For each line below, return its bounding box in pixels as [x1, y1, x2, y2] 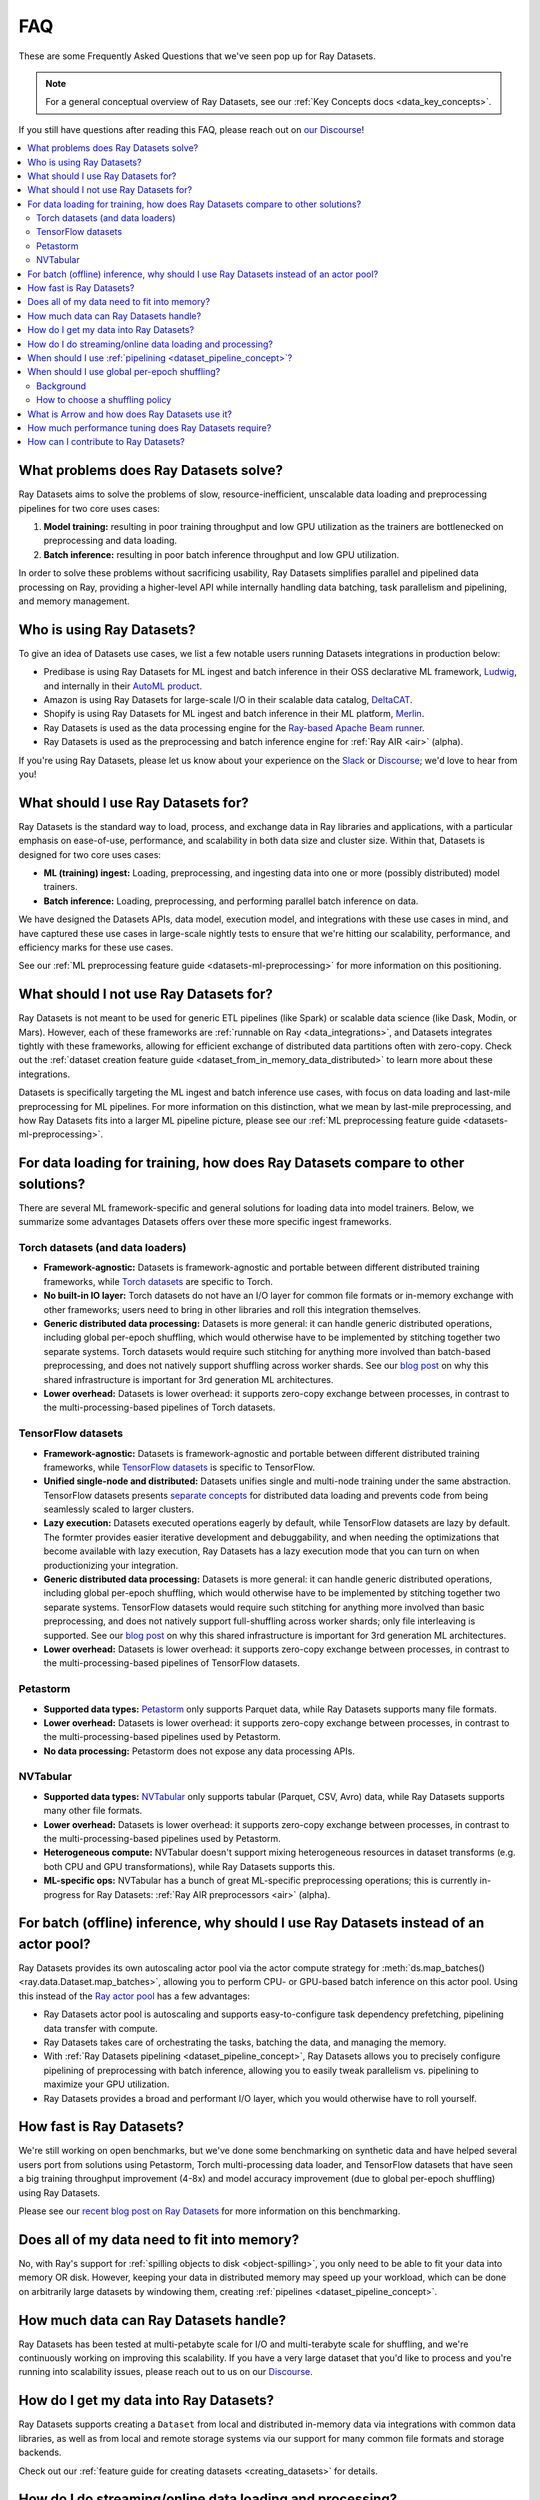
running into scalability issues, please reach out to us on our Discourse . [18, 2366, 314, 2378]
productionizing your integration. [43, 1559, 179, 1571]
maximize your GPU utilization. [43, 2078, 170, 2090]
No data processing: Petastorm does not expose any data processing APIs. [43, 1745, 355, 1757]
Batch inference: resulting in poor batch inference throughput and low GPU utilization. [43, 548, 400, 560]
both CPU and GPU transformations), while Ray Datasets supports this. [43, 1860, 335, 1872]
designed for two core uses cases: [18, 848, 162, 860]
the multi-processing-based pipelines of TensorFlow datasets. [43, 1657, 300, 1669]
